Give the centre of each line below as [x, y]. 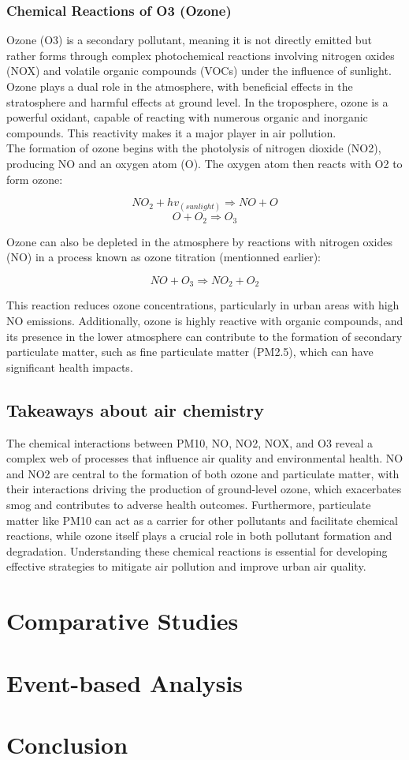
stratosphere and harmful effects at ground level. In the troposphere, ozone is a [197, 101]
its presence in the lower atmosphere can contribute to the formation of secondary [204, 336]
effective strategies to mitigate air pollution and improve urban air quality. [186, 566]
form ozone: [35, 179]
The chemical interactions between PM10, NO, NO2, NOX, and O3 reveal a [190, 442]
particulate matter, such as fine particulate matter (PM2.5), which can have [190, 352]
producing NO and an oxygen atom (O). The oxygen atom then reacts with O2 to [204, 163]
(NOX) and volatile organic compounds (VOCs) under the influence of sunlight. [199, 71]
